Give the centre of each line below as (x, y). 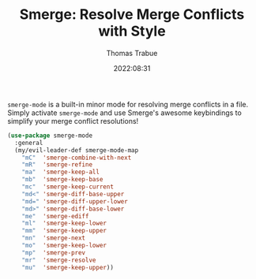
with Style (132, 31)
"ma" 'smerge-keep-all (61, 172)
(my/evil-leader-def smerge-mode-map (77, 150)
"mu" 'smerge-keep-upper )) (68, 267)
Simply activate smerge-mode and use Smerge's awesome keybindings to (124, 113)
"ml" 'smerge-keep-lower (64, 223)
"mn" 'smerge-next (54, 238)
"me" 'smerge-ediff (55, 216)
